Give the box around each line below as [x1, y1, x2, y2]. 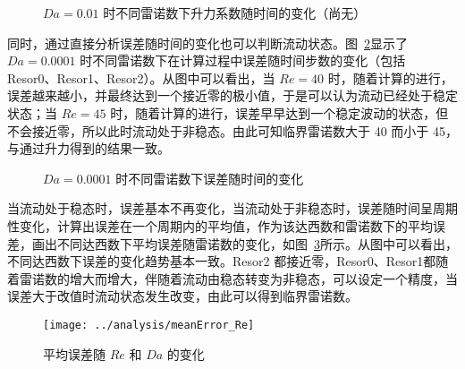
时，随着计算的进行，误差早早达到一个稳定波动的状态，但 [110, 103, 449, 122]
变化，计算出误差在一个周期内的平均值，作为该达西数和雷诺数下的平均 [19, 216, 433, 235]
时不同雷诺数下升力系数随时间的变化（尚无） [103, 4, 367, 21]
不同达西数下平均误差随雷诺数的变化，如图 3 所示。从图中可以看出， [56, 234, 458, 253]
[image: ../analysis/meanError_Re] [43, 318, 255, 331]
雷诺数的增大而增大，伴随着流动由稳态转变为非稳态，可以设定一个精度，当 [19, 269, 458, 287]
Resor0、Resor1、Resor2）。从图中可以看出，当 [7, 68, 275, 87]
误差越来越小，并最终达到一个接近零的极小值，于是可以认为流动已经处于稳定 [7, 86, 458, 105]
